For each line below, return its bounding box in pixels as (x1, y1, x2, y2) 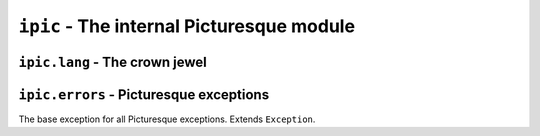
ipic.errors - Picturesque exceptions (18, 86, 270, 103)
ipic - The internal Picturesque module (18, 15, 355, 37)
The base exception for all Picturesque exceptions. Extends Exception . (18, 113, 316, 125)
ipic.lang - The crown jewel (18, 53, 207, 70)
